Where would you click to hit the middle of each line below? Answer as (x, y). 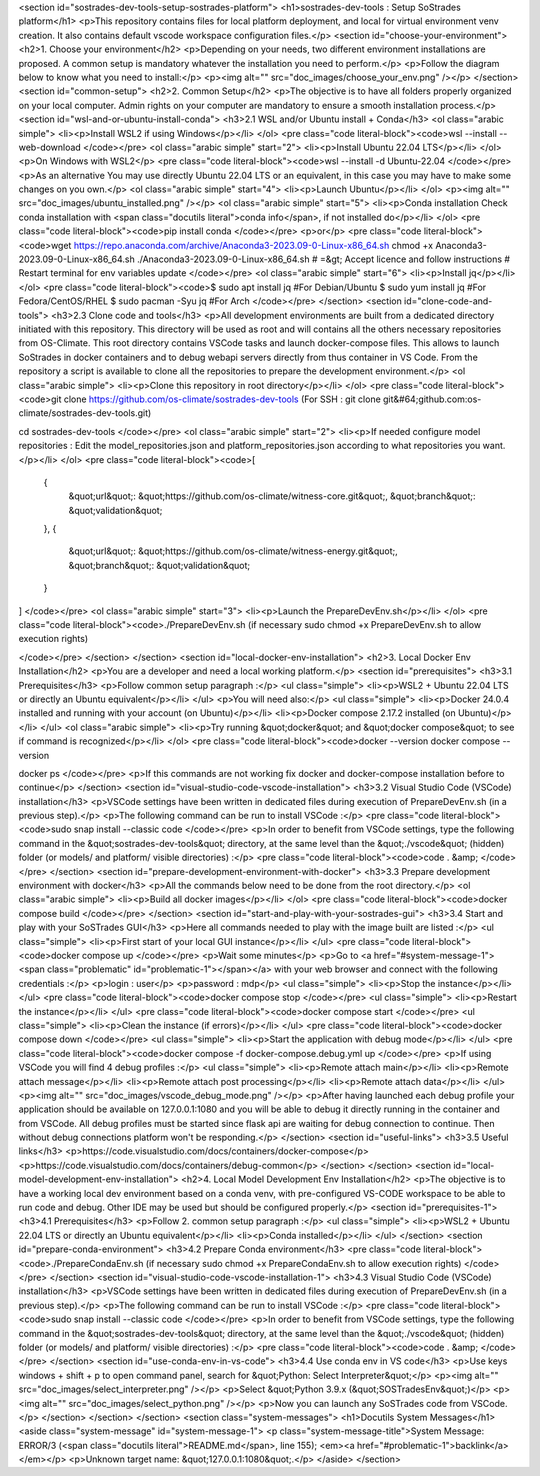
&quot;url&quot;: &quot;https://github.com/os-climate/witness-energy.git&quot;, (233, 551)
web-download (50, 147)
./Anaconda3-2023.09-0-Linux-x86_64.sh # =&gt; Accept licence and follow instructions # (323, 259)
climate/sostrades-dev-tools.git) (85, 413)
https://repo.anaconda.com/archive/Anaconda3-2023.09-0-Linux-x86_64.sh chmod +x (253, 245)
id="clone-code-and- (448, 301)
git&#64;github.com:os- (432, 399)
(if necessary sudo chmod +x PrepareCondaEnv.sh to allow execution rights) (303, 1263)
